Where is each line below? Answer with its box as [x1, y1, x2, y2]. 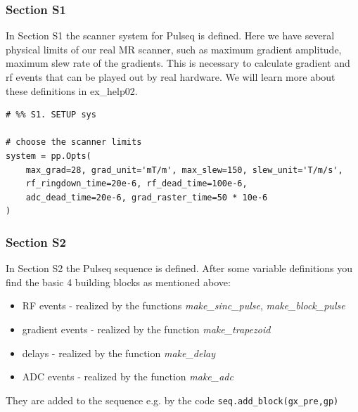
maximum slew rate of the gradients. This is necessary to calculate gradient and [6, 56, 350, 70]
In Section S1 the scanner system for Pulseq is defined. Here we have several [6, 28, 335, 43]
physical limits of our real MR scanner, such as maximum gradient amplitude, [6, 41, 342, 56]
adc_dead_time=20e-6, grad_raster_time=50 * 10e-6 [25, 192, 268, 202]
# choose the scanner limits [6, 137, 142, 148]
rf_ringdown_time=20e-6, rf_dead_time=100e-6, [25, 179, 248, 189]
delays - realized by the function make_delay [22, 345, 215, 360]
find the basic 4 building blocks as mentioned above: [6, 274, 231, 289]
